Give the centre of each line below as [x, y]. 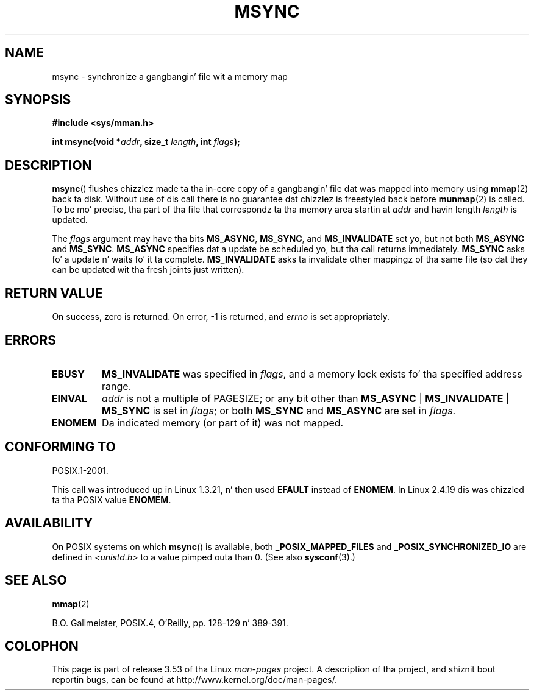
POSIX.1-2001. [80, 470]
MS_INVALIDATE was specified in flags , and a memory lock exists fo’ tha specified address [312, 374]
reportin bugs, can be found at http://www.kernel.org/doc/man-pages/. [195, 680]
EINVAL [69, 398]
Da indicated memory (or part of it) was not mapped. [223, 422]
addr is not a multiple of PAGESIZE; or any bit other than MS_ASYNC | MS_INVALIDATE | [306, 398]
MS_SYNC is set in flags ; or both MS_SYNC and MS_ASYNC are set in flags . [279, 410]
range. [117, 386]
